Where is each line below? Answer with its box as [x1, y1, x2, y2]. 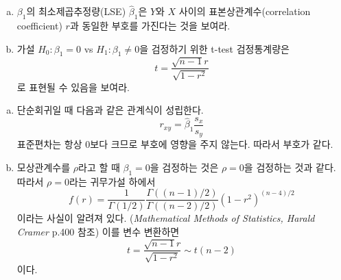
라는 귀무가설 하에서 [69, 174, 156, 188]
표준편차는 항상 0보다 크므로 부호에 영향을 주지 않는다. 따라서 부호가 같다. [16, 137, 333, 151]
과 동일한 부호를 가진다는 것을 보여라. [69, 18, 231, 33]
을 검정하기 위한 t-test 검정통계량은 [139, 41, 290, 55]
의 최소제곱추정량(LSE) [26, 4, 126, 18]
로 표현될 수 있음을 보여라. [16, 79, 130, 94]
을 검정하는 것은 [150, 160, 219, 174]
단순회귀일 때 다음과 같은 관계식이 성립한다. [16, 103, 204, 117]
